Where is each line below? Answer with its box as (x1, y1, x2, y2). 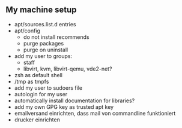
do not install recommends (23, 33, 89, 41)
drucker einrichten (14, 116, 61, 123)
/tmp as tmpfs (14, 78, 49, 85)
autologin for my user (14, 90, 68, 97)
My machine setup (5, 5, 77, 15)
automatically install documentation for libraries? (14, 97, 135, 104)
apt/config (14, 27, 40, 34)
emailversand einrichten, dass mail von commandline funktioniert (14, 109, 176, 117)
